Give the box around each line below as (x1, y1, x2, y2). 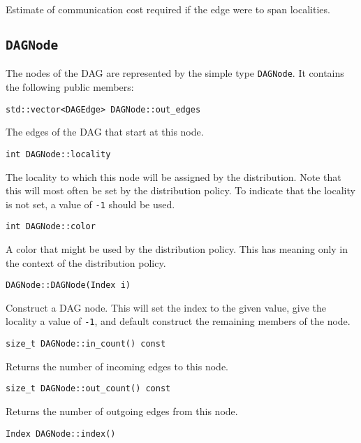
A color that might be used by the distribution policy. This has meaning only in (6, 242, 348, 256)
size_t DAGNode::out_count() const (6, 384, 171, 394)
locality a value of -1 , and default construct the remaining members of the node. (6, 314, 351, 328)
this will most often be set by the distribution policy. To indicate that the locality (6, 183, 355, 198)
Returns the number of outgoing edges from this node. (6, 404, 238, 419)
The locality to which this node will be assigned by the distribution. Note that (6, 169, 341, 184)
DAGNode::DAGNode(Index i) (6, 280, 131, 291)
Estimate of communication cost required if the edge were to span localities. (6, 2, 330, 16)
